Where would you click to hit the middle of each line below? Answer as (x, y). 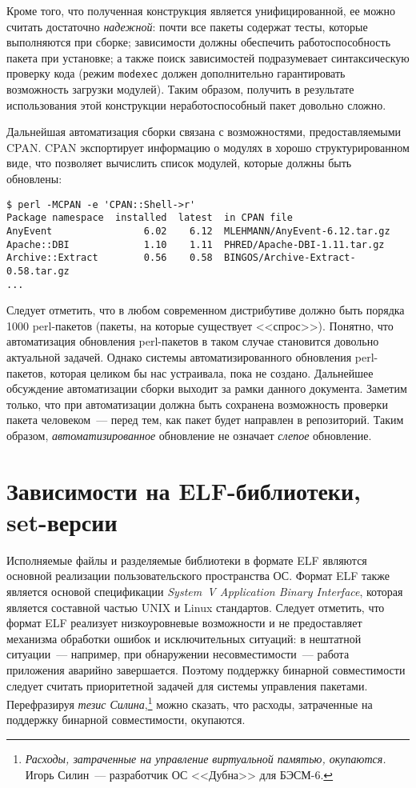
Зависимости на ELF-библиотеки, (184, 490)
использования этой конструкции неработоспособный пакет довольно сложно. (196, 104)
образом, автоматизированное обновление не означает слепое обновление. (189, 435)
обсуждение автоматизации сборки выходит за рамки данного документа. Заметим (207, 388)
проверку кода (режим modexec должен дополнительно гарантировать (176, 73)
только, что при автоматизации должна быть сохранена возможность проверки (197, 404)
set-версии (62, 521)
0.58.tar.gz (38, 271)
